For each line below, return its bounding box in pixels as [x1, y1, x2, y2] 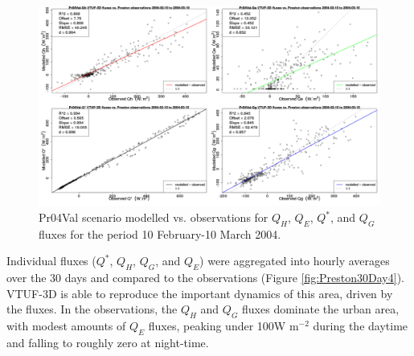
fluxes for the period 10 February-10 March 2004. [39, 225, 281, 242]
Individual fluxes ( [6, 252, 96, 269]
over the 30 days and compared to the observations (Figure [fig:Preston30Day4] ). [6, 269, 404, 286]
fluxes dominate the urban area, [242, 301, 400, 317]
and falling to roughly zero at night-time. [6, 334, 209, 350]
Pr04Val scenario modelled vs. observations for [39, 209, 268, 226]
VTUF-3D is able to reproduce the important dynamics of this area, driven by [6, 284, 393, 301]
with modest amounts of [6, 317, 126, 334]
